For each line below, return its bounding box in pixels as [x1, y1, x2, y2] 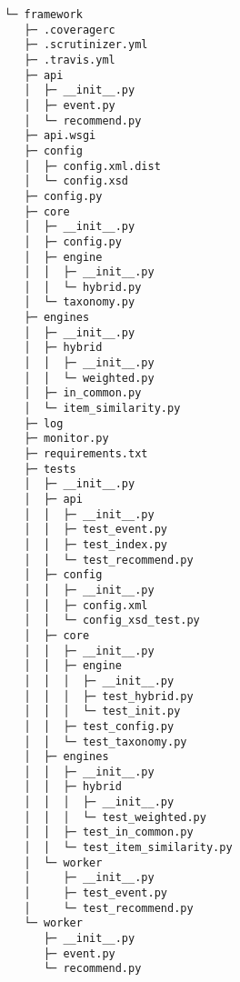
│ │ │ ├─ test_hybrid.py [24, 689, 194, 703]
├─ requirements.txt [24, 447, 148, 461]
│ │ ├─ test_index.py [24, 537, 167, 551]
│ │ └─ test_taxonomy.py [24, 735, 187, 748]
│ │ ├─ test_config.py [24, 719, 175, 733]
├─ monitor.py [24, 432, 109, 446]
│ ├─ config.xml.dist [24, 159, 161, 173]
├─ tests [24, 462, 76, 476]
